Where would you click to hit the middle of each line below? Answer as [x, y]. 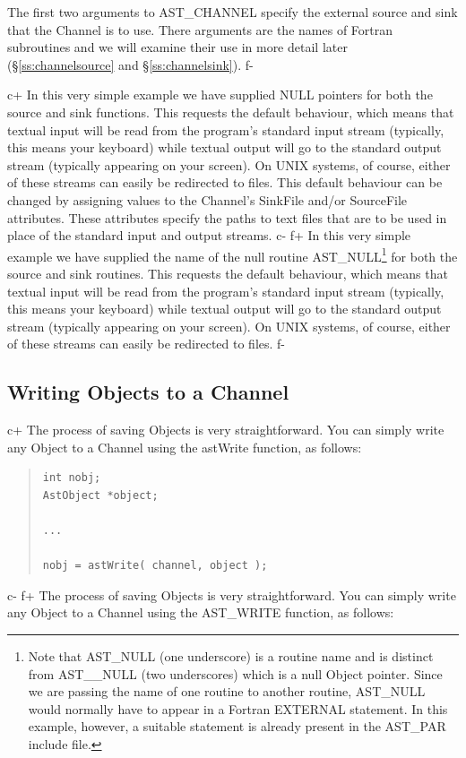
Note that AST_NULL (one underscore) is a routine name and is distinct [231, 656]
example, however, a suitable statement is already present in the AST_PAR [237, 726]
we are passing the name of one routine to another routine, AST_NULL [227, 691]
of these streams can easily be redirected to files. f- [147, 344]
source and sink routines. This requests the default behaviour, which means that [228, 273]
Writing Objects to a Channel [148, 392]
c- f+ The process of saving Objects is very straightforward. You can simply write [232, 594]
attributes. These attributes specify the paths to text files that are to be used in [227, 217]
